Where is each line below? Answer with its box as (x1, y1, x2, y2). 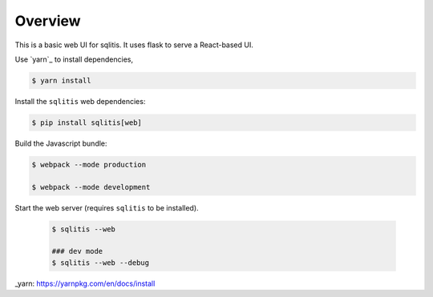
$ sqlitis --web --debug (51, 258, 150, 267)
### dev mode (51, 247, 103, 256)
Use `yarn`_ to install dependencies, (14, 54, 134, 64)
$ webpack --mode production (31, 160, 147, 169)
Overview (14, 12, 81, 30)
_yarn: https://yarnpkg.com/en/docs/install (14, 279, 156, 288)
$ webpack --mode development (31, 183, 151, 191)
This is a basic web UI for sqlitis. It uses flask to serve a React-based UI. (14, 40, 254, 50)
